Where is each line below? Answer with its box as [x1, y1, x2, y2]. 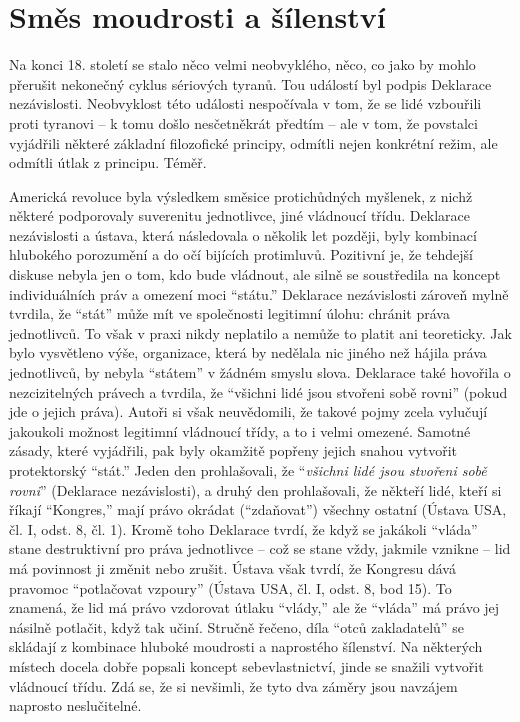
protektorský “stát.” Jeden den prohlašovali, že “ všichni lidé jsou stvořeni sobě [9, 460, 487, 480]
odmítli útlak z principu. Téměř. [9, 152, 207, 173]
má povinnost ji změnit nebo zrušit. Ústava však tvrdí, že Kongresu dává [9, 557, 456, 578]
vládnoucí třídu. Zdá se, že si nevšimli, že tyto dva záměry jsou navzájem [9, 675, 458, 696]
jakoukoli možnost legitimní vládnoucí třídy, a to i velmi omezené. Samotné [9, 420, 471, 441]
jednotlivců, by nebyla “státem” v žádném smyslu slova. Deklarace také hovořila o [9, 362, 511, 383]
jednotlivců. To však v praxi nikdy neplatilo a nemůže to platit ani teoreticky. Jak [9, 322, 512, 343]
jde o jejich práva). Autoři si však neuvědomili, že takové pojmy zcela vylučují [9, 401, 488, 422]
